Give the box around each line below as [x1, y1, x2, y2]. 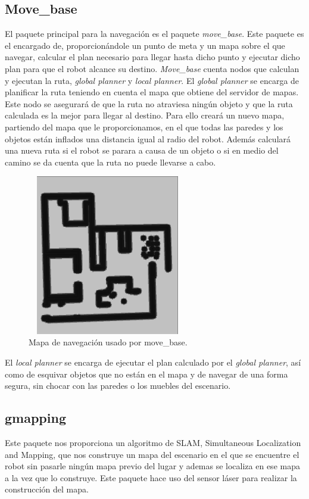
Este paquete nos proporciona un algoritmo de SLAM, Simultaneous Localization [5, 436, 301, 449]
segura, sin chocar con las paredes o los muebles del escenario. [5, 379, 231, 392]
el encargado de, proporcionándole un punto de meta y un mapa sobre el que [5, 39, 285, 51]
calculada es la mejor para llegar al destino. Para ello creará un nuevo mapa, [5, 109, 285, 121]
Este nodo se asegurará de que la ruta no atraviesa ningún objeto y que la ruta [5, 97, 293, 110]
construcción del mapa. [5, 483, 89, 495]
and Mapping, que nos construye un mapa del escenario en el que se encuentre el [5, 448, 299, 460]
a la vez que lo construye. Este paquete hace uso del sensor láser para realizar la [5, 471, 297, 484]
